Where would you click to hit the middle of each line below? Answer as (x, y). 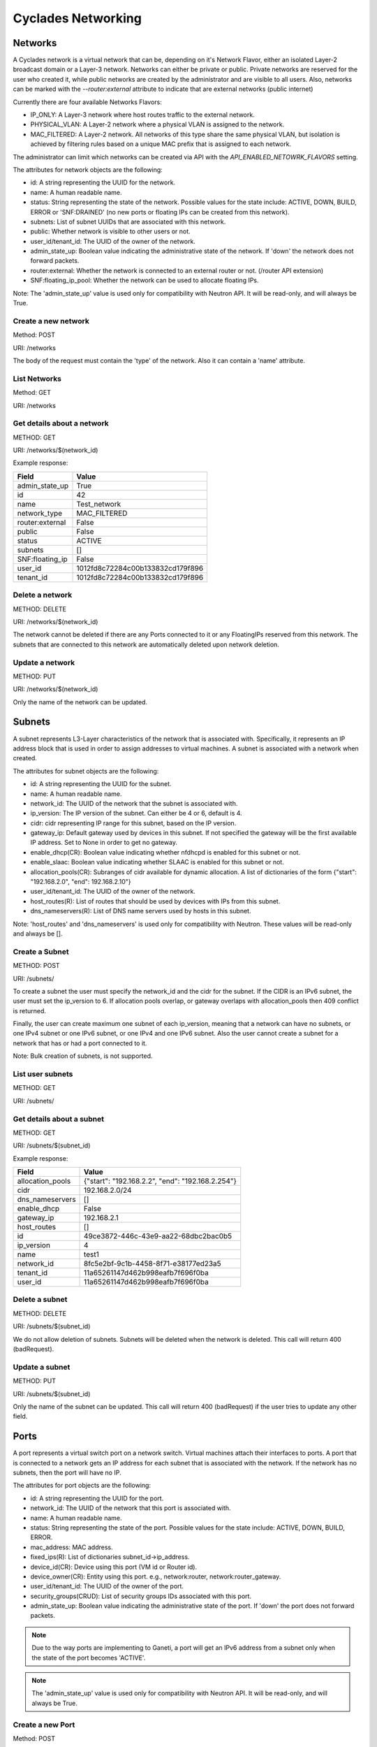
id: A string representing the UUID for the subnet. (101, 784)
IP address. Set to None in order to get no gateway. (104, 843)
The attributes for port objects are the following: (82, 1486)
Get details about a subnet (59, 1119)
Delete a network (43, 595)
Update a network (44, 662)
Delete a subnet (40, 1300)
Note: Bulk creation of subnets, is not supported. (83, 1056)
